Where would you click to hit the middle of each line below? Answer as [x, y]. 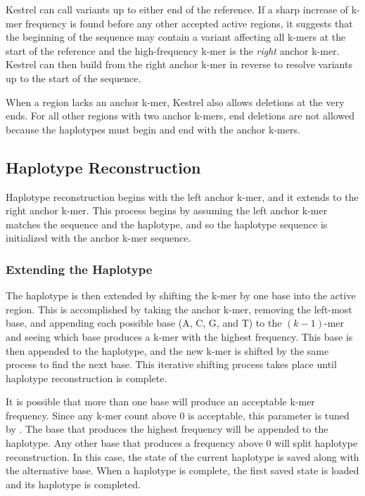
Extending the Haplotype [79, 269]
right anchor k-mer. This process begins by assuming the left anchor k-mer [167, 210]
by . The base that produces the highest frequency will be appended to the [167, 429]
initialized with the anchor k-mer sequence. [98, 238]
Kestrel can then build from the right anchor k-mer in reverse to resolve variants [179, 64]
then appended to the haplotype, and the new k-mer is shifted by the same [167, 350]
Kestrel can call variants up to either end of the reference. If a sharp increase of [177, 9]
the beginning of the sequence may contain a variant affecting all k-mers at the [176, 37]
